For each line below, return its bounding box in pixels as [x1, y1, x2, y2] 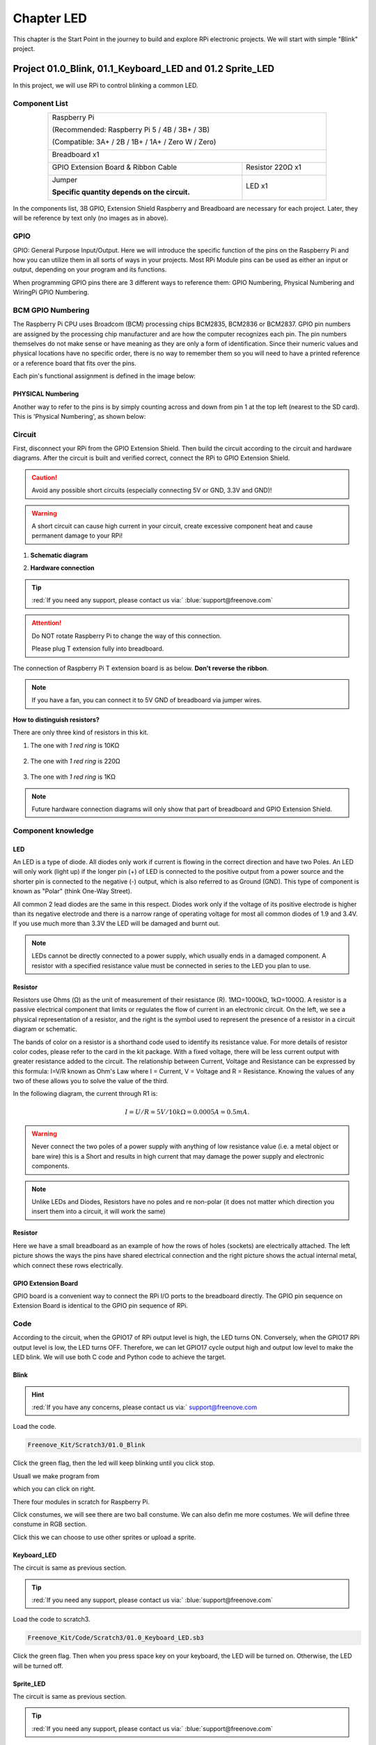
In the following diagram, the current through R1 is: [13, 1090, 158, 1098]
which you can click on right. [13, 1485, 96, 1493]
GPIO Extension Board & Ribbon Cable [52, 162, 178, 172]
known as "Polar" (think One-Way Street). [13, 887, 132, 896]
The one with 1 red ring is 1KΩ [30, 773, 116, 781]
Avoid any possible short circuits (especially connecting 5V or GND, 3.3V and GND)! [31, 486, 272, 495]
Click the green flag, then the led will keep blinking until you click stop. [13, 1459, 215, 1467]
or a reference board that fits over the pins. [13, 359, 136, 367]
